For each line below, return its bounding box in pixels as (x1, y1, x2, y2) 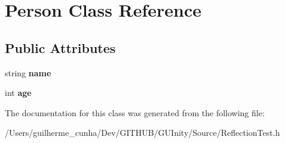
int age (5, 86, 32, 99)
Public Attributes (5, 38, 116, 57)
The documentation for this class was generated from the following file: (5, 106, 265, 119)
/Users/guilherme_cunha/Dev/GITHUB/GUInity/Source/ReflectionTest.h (5, 126, 280, 139)
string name (5, 66, 51, 79)
